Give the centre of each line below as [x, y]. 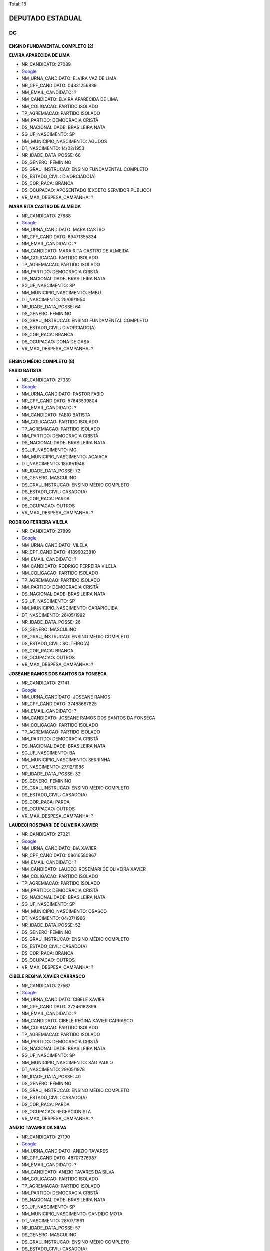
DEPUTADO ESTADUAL [46, 18]
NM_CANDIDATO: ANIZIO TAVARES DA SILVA [68, 1172]
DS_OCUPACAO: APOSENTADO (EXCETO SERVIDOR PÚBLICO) [87, 190]
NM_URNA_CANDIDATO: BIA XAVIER [59, 848]
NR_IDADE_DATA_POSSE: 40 [51, 1076]
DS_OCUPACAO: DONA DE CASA [56, 342]
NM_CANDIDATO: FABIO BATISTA [56, 415]
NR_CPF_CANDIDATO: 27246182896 [59, 1006]
